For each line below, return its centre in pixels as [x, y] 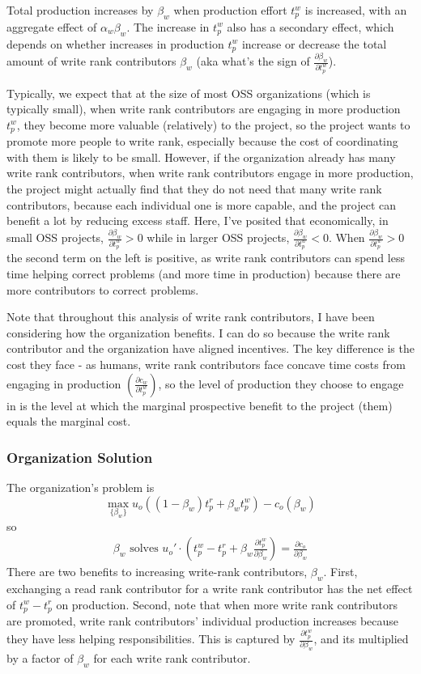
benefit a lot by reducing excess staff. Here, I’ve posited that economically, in [198, 220]
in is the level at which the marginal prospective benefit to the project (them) [200, 405]
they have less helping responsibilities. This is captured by [151, 639]
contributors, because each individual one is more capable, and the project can [202, 204]
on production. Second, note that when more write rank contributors [227, 604]
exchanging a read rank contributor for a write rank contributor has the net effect [210, 589]
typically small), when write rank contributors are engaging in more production [204, 109]
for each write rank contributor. [172, 658]
